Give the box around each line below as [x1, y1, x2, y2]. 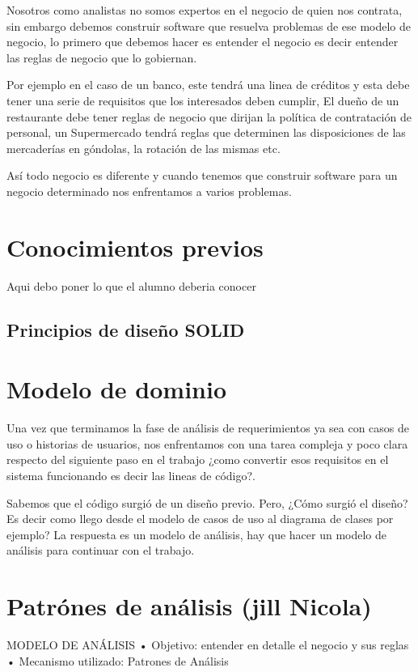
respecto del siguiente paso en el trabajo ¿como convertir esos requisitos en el [6, 451, 389, 468]
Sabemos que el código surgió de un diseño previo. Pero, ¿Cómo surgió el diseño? [6, 494, 408, 511]
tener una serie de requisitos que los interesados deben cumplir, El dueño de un [6, 91, 399, 108]
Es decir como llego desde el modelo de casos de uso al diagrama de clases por [6, 510, 394, 527]
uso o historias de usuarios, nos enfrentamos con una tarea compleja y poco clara [6, 435, 408, 452]
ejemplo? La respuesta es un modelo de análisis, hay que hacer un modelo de [6, 525, 387, 542]
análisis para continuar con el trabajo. [6, 542, 195, 559]
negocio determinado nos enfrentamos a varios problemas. [6, 182, 292, 199]
